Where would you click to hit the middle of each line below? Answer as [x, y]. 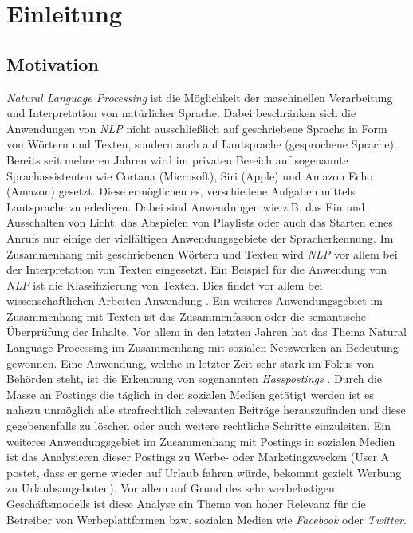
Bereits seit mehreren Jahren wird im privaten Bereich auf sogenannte [177, 159]
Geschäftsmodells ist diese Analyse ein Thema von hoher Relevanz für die [186, 504]
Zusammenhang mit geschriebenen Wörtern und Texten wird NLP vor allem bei [202, 253]
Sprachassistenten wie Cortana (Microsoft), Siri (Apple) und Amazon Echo [190, 175]
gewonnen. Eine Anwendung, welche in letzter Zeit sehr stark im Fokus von [191, 363]
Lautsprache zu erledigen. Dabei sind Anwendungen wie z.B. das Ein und [186, 206]
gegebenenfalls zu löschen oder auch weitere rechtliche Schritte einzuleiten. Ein [199, 426]
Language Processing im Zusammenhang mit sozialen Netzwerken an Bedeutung [203, 347]
